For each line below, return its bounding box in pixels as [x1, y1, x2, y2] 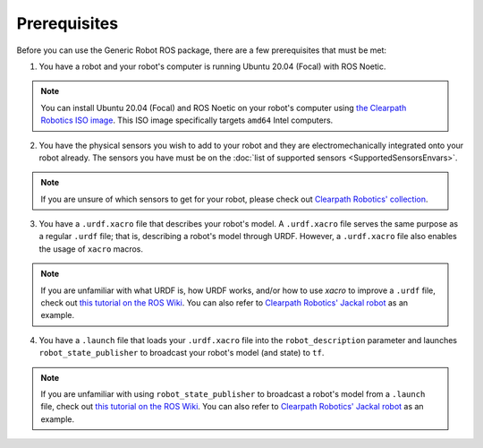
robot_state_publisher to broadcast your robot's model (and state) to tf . [38, 348, 325, 358]
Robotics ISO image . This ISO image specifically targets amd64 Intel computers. [40, 115, 334, 125]
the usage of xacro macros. [38, 243, 143, 254]
